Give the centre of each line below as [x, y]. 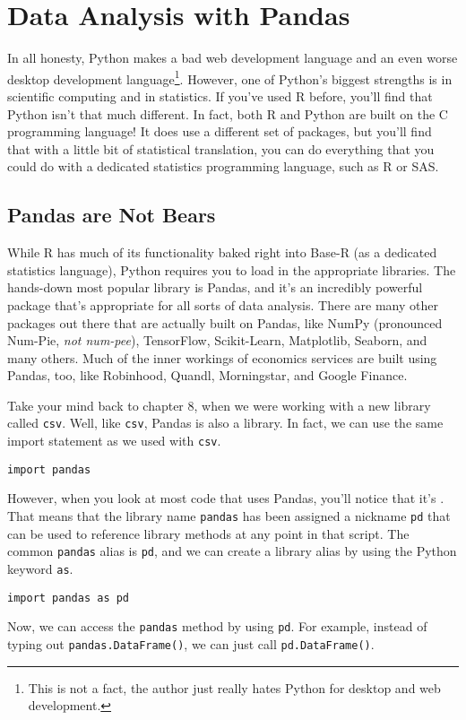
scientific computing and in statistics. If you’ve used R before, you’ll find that [220, 95]
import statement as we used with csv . [114, 441]
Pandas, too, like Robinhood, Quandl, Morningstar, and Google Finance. [207, 375]
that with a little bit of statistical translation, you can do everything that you [221, 148]
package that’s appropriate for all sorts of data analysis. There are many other [223, 304]
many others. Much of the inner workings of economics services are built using [222, 357]
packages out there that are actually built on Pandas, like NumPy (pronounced [225, 322]
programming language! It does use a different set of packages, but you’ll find [220, 131]
